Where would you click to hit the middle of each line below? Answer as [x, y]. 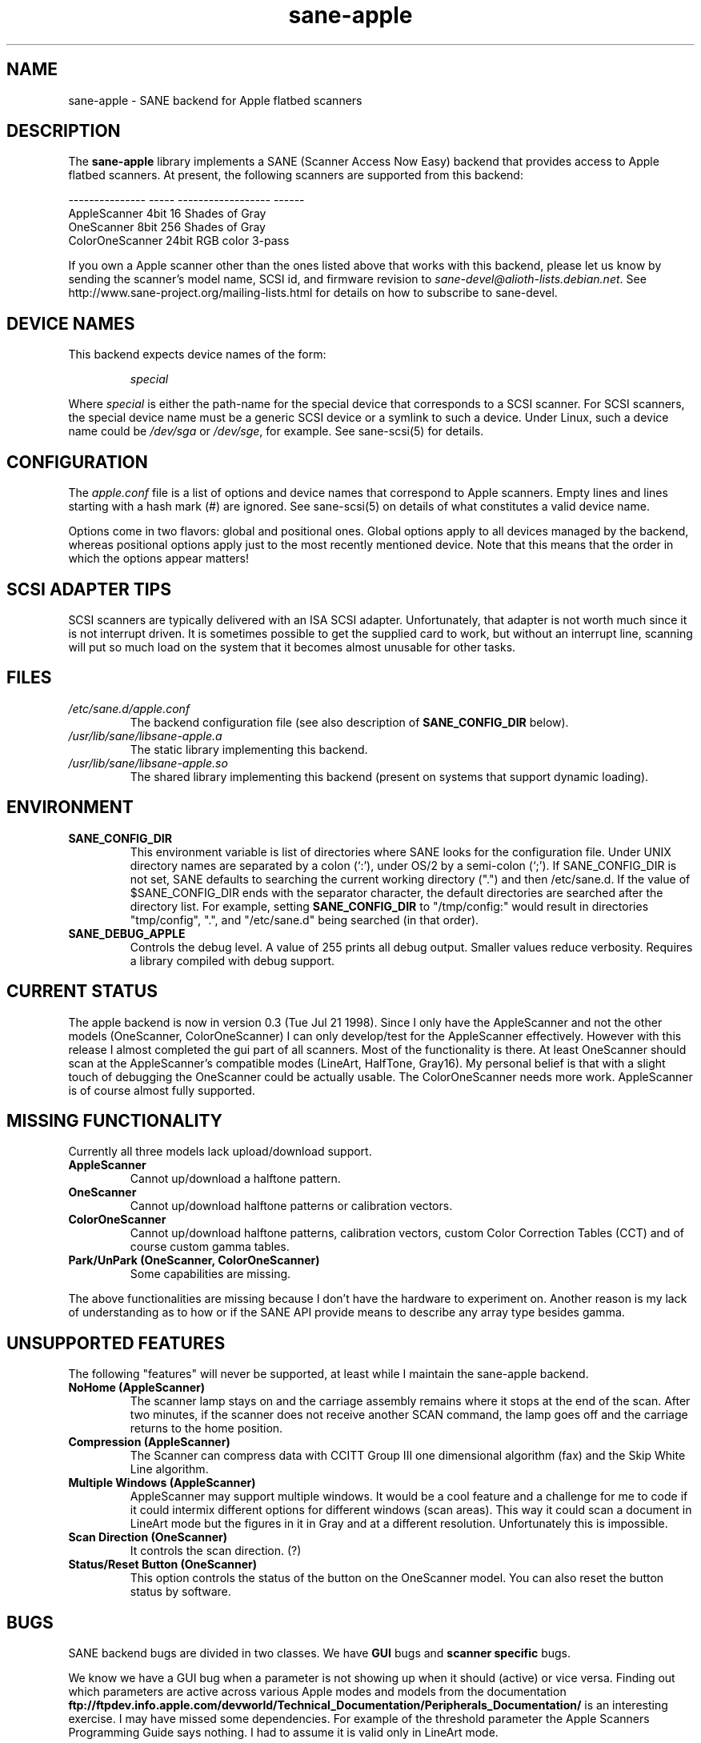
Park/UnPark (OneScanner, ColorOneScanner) [194, 1260]
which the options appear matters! [158, 559]
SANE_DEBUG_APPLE [127, 933]
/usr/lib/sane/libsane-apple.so [148, 763]
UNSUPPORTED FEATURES [116, 1343]
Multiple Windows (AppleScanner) [162, 1483]
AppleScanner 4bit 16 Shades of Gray [167, 214]
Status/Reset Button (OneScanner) [163, 1565]
